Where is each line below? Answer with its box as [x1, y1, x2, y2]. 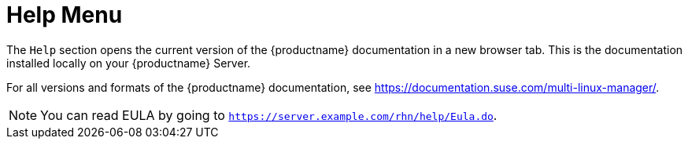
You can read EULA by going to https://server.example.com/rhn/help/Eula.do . [40, 107, 498, 123]
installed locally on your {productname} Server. [6, 56, 251, 70]
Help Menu [6, 2, 123, 28]
